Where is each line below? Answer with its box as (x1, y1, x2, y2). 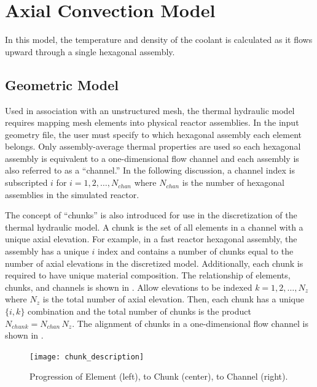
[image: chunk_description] (29, 352, 144, 361)
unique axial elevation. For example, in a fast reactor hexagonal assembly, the (5, 232, 297, 245)
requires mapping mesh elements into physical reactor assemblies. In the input (5, 116, 299, 129)
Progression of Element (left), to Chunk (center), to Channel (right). (29, 370, 288, 383)
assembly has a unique (5, 245, 89, 258)
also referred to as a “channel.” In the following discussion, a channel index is (5, 164, 295, 177)
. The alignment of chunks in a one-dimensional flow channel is (72, 316, 308, 329)
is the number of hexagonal (182, 176, 284, 189)
